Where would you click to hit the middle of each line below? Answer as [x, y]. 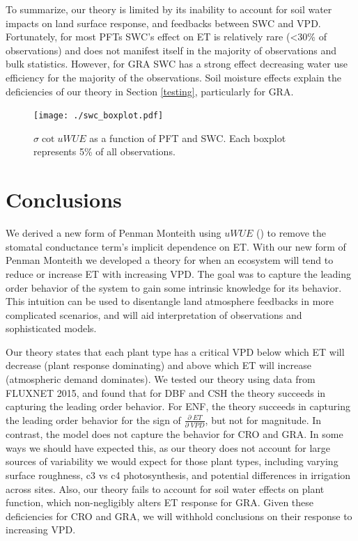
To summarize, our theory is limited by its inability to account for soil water [169, 9]
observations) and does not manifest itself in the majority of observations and [171, 50]
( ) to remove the [291, 233]
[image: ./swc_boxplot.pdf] [99, 116]
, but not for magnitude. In [263, 420]
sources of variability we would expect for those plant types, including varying [172, 461]
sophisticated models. [51, 328]
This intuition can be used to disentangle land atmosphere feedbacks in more [170, 301]
